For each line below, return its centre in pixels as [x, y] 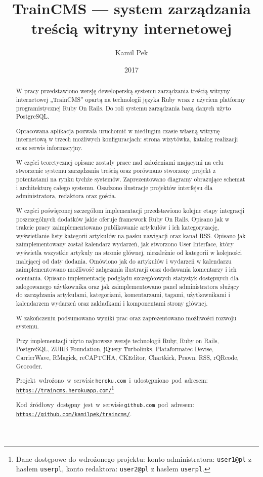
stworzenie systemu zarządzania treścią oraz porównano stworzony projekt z [116, 171]
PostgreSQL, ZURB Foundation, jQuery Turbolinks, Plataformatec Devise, [115, 349]
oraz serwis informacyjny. [49, 148]
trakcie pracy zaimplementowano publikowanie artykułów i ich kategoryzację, [117, 227]
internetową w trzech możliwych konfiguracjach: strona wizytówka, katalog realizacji [127, 139]
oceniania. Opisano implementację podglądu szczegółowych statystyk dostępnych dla [127, 278]
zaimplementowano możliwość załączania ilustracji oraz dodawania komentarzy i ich [126, 269]
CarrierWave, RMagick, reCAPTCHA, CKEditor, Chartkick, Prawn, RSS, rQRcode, [127, 358]
